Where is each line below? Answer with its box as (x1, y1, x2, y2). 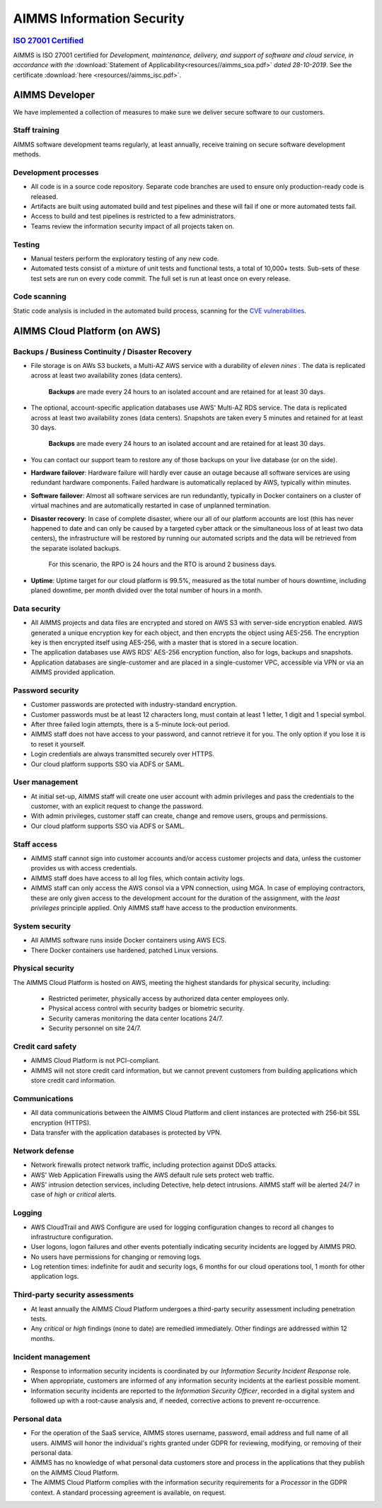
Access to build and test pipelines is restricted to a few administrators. (30, 212, 236, 221)
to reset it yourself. (30, 739, 86, 748)
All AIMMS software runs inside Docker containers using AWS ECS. (30, 936, 226, 945)
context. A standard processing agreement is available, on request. (30, 1488, 226, 1497)
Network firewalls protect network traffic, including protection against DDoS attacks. (30, 1161, 277, 1169)
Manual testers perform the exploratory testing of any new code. (30, 254, 219, 263)
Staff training (13, 125, 59, 135)
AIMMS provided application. (30, 668, 116, 677)
